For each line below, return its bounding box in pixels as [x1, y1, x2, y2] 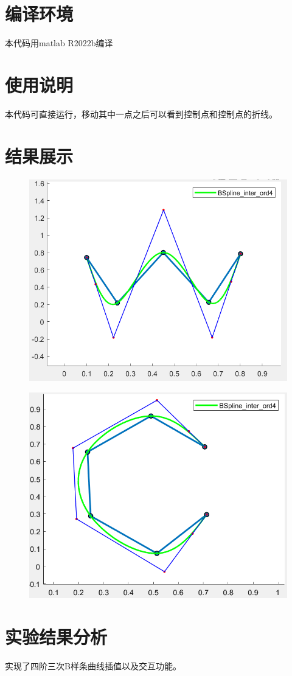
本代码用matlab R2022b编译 [5, 37, 113, 49]
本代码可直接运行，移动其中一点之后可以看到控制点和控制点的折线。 [5, 107, 277, 120]
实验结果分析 [5, 624, 108, 649]
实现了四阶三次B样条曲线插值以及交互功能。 [5, 659, 181, 672]
